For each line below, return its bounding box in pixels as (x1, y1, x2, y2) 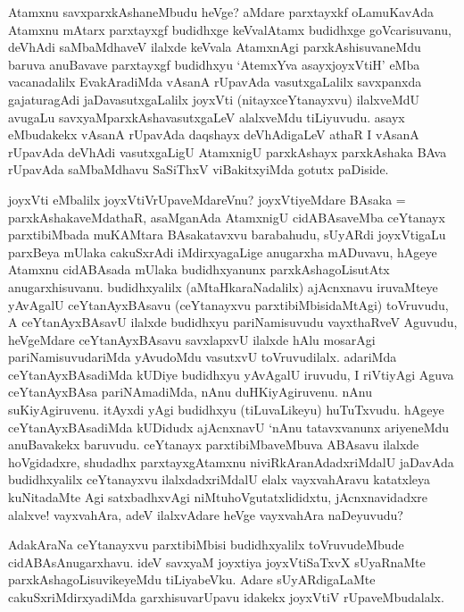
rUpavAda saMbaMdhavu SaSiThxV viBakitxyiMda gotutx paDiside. (8, 160, 389, 179)
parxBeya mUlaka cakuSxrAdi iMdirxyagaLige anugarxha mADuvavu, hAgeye (8, 242, 437, 261)
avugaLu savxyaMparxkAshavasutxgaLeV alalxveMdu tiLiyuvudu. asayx (8, 107, 405, 126)
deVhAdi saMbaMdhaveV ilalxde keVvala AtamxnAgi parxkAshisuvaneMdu (8, 38, 421, 56)
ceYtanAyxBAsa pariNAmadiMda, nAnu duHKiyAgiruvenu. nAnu (8, 382, 372, 401)
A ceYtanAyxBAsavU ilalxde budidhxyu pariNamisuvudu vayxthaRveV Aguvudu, (8, 313, 458, 331)
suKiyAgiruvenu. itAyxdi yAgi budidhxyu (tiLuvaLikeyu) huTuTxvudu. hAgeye (8, 400, 444, 419)
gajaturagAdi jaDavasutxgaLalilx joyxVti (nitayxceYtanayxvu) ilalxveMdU (8, 89, 420, 108)
